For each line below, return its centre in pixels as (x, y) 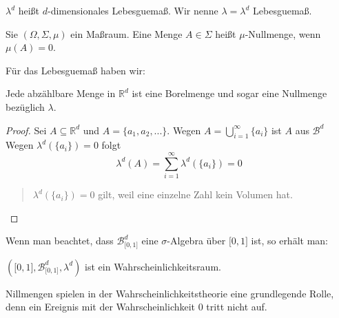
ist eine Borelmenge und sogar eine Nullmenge (229, 93)
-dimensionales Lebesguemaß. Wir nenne (133, 10)
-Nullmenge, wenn (283, 33)
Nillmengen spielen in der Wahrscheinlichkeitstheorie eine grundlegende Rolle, (170, 293)
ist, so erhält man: (289, 241)
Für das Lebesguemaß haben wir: (75, 70)
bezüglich (25, 106)
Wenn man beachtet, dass (60, 241)
